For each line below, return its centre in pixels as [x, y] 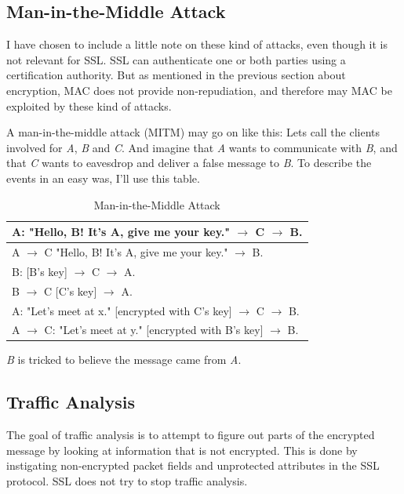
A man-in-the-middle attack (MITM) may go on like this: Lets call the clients [193, 132]
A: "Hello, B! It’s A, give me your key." [121, 232]
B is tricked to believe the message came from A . [124, 360]
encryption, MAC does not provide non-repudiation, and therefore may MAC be [199, 90]
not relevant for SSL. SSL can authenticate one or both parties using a [176, 59]
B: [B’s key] [40, 271]
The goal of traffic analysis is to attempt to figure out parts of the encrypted [191, 435]
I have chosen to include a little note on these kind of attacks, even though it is [197, 44]
